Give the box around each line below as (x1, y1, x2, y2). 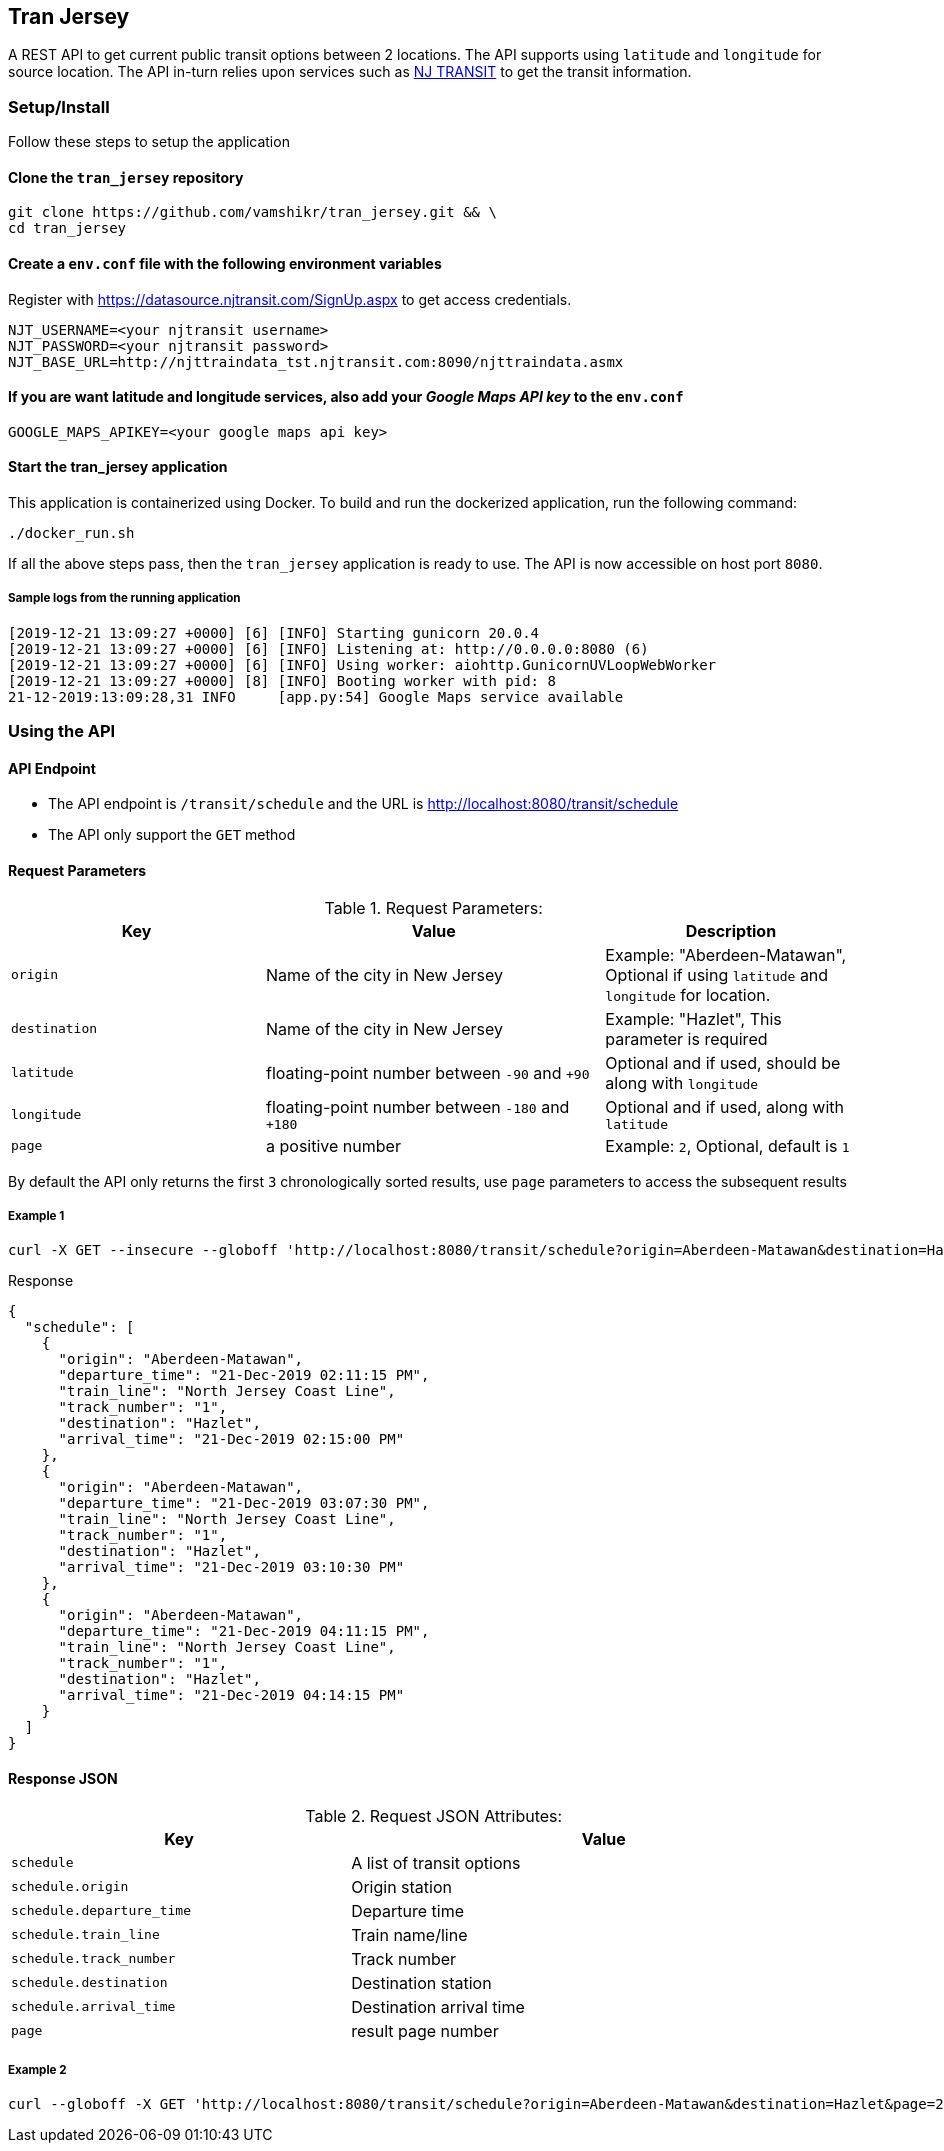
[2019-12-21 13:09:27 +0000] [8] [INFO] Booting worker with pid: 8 (8, 672, 556, 689)
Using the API (8, 721, 116, 742)
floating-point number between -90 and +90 (266, 1062, 590, 1083)
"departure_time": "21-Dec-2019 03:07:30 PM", (58, 1495, 430, 1512)
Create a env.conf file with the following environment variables (8, 255, 442, 272)
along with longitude (605, 1072, 759, 1093)
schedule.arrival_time (11, 1999, 176, 2015)
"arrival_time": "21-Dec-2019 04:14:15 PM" (58, 1687, 405, 1704)
